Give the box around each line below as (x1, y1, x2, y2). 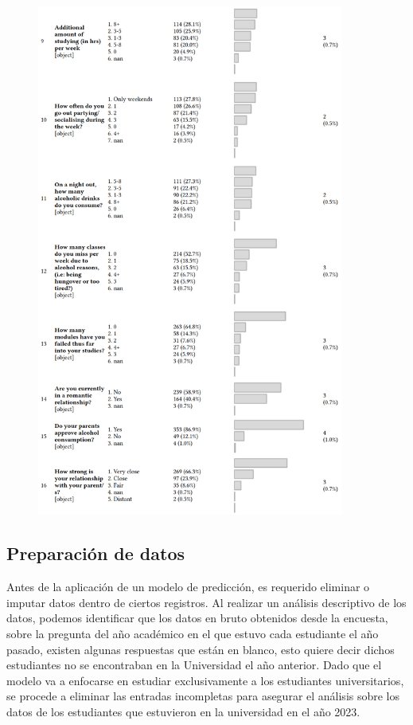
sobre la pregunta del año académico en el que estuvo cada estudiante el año (6, 625, 379, 642)
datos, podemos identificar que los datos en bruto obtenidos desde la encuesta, (6, 609, 388, 626)
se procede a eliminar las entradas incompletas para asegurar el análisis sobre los (6, 688, 400, 704)
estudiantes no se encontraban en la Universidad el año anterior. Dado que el (6, 656, 382, 673)
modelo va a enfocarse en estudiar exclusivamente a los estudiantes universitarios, (6, 672, 404, 688)
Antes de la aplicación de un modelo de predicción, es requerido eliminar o (6, 578, 370, 595)
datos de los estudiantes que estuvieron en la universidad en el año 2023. (6, 703, 360, 720)
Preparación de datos (6, 541, 185, 566)
